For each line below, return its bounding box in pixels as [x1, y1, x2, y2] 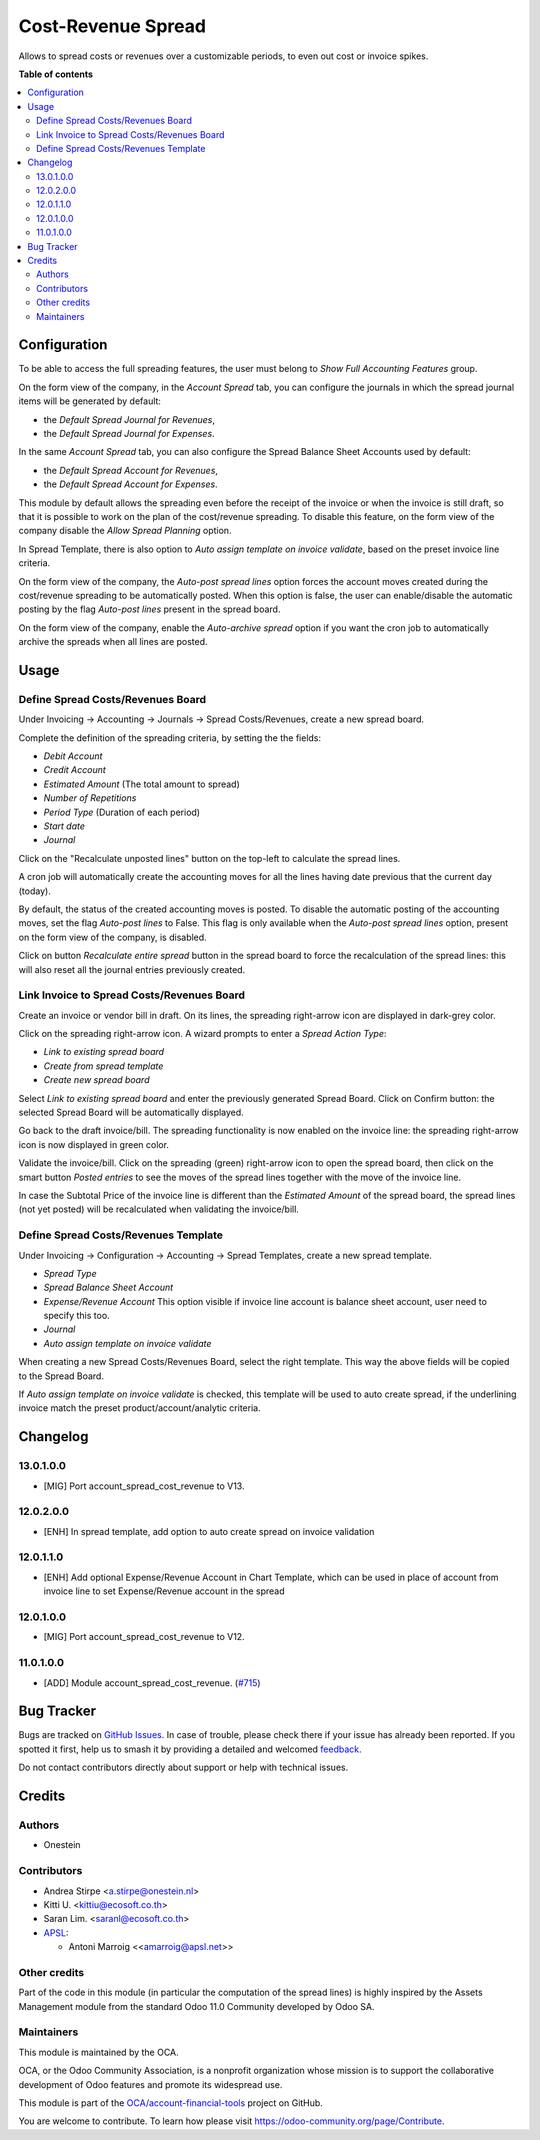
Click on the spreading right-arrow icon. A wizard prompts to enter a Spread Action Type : [18, 1028, 387, 1040]
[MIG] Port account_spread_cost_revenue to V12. [43, 1631, 245, 1643]
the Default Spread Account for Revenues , [43, 464, 219, 476]
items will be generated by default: [18, 395, 162, 407]
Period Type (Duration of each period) [43, 806, 200, 818]
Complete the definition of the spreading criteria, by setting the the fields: [18, 731, 322, 744]
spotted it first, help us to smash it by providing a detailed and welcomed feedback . [18, 1743, 362, 1755]
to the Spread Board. [18, 1370, 105, 1382]
